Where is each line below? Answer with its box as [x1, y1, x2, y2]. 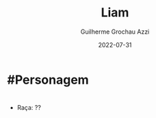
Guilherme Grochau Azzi [80, 27, 150, 36]
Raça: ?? [16, 104, 41, 112]
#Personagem [7, 72, 89, 87]
